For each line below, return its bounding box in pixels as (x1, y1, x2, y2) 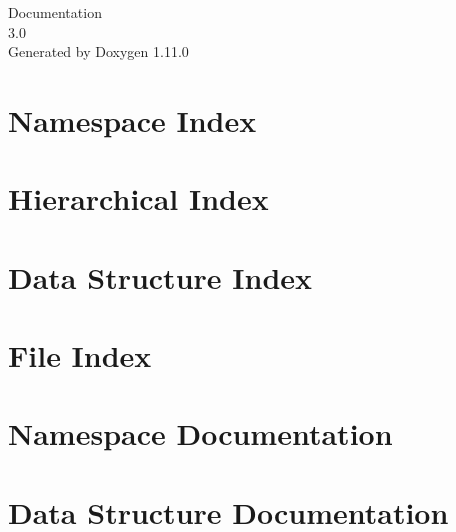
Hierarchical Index (8, 178, 269, 219)
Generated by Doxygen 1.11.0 (8, 41, 189, 62)
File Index (8, 335, 152, 376)
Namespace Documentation (8, 413, 393, 454)
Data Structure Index (8, 256, 313, 297)
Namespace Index (8, 99, 257, 140)
